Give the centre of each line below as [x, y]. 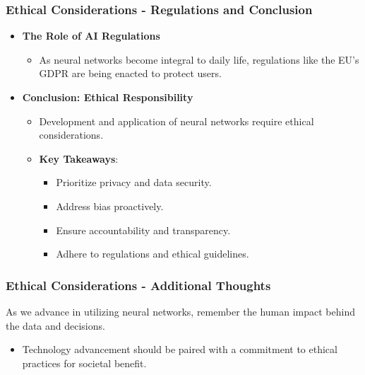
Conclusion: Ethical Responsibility [108, 97]
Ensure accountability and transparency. [143, 230]
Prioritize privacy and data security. [134, 182]
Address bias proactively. [110, 206]
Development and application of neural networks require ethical [176, 121]
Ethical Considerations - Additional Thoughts [138, 285]
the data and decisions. [55, 325]
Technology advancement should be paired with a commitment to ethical [180, 349]
